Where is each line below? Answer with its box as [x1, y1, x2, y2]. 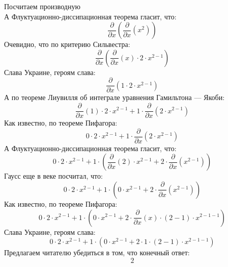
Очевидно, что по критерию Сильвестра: [4, 39, 130, 50]
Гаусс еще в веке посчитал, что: [4, 171, 103, 181]
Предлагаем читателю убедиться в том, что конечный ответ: [4, 247, 190, 258]
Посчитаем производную [4, 1, 80, 11]
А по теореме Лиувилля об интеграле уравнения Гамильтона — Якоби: [4, 92, 225, 103]
